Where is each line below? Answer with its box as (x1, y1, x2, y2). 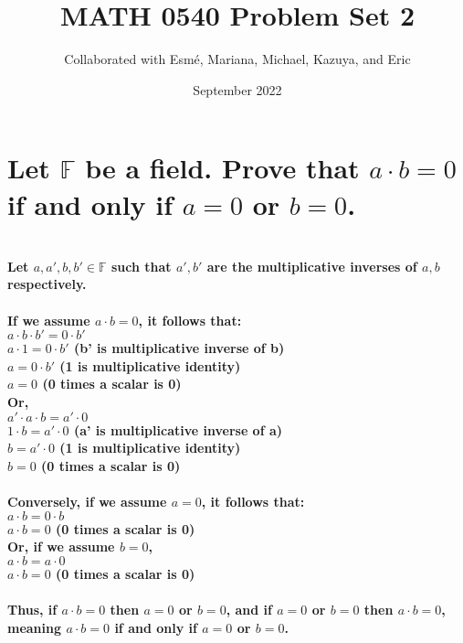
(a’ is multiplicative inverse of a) (73, 420, 283, 439)
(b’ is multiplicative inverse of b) (73, 338, 285, 358)
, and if (226, 599, 272, 618)
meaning (7, 617, 62, 637)
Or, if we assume (7, 537, 115, 556)
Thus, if (7, 599, 58, 618)
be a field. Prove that (85, 149, 360, 187)
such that (110, 256, 172, 275)
